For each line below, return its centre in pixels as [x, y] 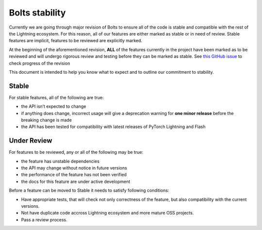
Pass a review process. [44, 220]
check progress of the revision [40, 63]
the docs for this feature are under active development [76, 181]
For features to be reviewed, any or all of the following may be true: [76, 152]
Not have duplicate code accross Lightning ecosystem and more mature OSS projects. [107, 213]
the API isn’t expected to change [54, 106]
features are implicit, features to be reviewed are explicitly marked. [76, 41]
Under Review [31, 141]
